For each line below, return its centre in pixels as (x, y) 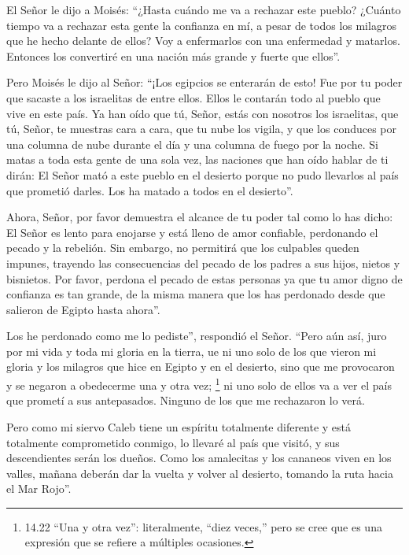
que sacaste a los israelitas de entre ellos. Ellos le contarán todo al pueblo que (193, 97)
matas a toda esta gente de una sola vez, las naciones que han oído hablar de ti (197, 159)
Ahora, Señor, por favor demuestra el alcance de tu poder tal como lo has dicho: (200, 217)
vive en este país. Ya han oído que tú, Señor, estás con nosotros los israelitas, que (203, 113)
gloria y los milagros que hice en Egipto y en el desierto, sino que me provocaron (201, 366)
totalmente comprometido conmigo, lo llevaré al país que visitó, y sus (173, 442)
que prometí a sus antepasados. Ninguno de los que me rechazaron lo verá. (186, 400)
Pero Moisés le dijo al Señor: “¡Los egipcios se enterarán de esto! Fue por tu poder (204, 82)
